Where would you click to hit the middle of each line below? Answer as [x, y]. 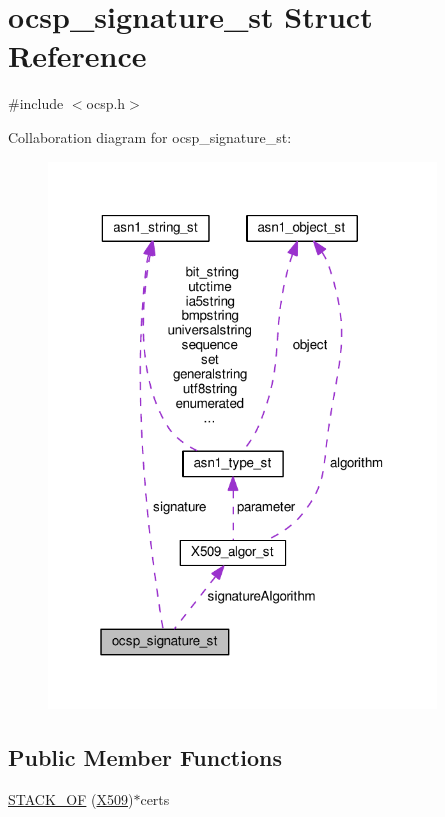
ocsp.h [106, 103]
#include [36, 103]
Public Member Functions [145, 757]
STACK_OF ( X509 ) [71, 799]
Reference [77, 55]
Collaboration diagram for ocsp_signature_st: [150, 136]
